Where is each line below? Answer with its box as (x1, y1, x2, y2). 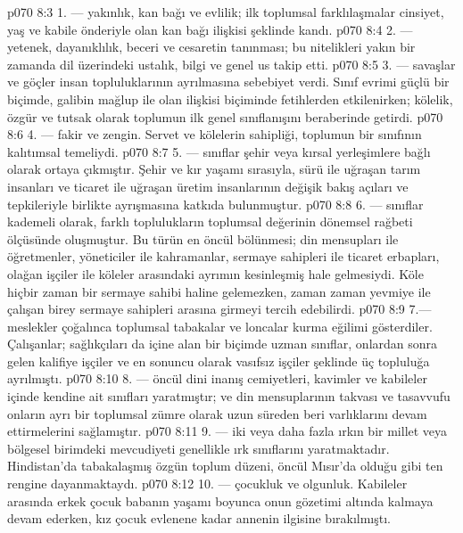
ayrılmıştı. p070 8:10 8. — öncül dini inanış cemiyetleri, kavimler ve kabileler (7, 369, 427, 388)
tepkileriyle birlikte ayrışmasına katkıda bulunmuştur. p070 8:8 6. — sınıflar (7, 194, 424, 213)
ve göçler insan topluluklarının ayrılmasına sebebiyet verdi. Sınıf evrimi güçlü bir (7, 72, 450, 91)
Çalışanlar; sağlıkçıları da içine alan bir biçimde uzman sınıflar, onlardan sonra (7, 334, 438, 353)
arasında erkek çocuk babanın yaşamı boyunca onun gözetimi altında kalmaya (7, 491, 434, 510)
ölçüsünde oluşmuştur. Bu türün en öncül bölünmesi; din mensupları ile (7, 229, 399, 248)
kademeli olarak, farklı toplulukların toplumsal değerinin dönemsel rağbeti (7, 212, 413, 231)
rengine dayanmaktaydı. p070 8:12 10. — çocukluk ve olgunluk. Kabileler (7, 474, 408, 493)
